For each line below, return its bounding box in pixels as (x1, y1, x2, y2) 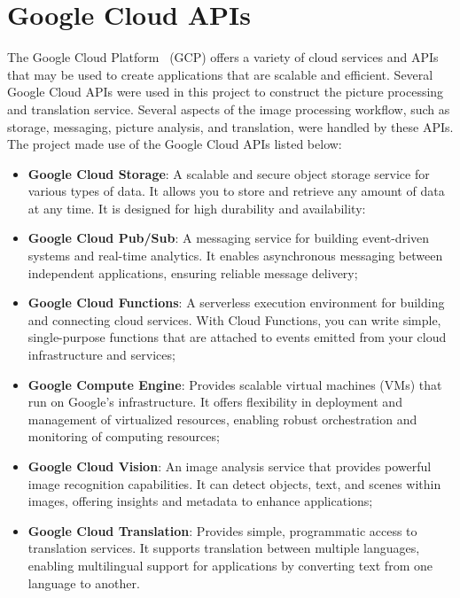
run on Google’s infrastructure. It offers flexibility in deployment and (27, 392, 402, 411)
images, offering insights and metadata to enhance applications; (27, 492, 373, 510)
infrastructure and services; (27, 346, 175, 364)
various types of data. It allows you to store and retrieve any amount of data (27, 182, 445, 200)
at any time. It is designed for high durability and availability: (27, 198, 366, 217)
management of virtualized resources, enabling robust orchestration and (27, 409, 417, 428)
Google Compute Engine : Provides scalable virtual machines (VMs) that (27, 375, 442, 393)
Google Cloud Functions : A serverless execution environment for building (27, 293, 445, 312)
